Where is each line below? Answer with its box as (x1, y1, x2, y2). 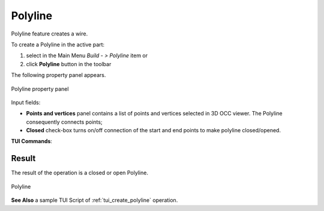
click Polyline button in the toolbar (26, 60, 112, 67)
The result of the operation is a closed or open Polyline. (11, 169, 148, 177)
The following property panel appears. (11, 72, 106, 79)
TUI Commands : (11, 138, 52, 145)
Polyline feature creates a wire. (11, 30, 88, 37)
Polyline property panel (11, 85, 69, 93)
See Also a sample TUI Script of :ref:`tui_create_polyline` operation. (11, 197, 178, 204)
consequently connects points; (26, 118, 103, 126)
